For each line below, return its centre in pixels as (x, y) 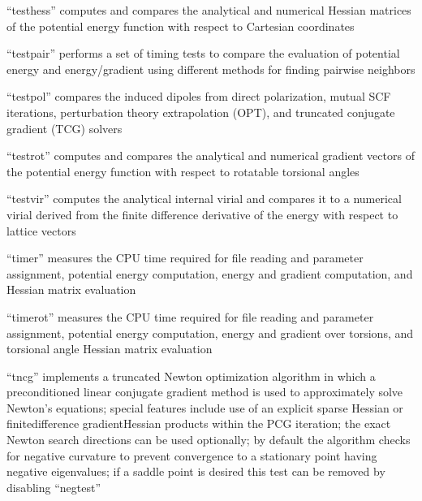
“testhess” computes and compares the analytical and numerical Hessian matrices (209, 10)
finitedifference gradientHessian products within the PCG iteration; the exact (199, 423)
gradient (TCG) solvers (65, 128)
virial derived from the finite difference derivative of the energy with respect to (202, 214)
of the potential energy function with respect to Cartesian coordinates (181, 26)
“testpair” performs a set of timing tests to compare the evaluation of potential (203, 53)
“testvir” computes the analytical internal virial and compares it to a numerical (204, 199)
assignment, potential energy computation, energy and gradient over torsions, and (210, 333)
